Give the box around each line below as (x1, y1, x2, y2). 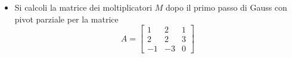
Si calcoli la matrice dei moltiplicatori (14, 1, 153, 13)
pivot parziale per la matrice (14, 12, 119, 25)
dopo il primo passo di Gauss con (166, 1, 287, 13)
